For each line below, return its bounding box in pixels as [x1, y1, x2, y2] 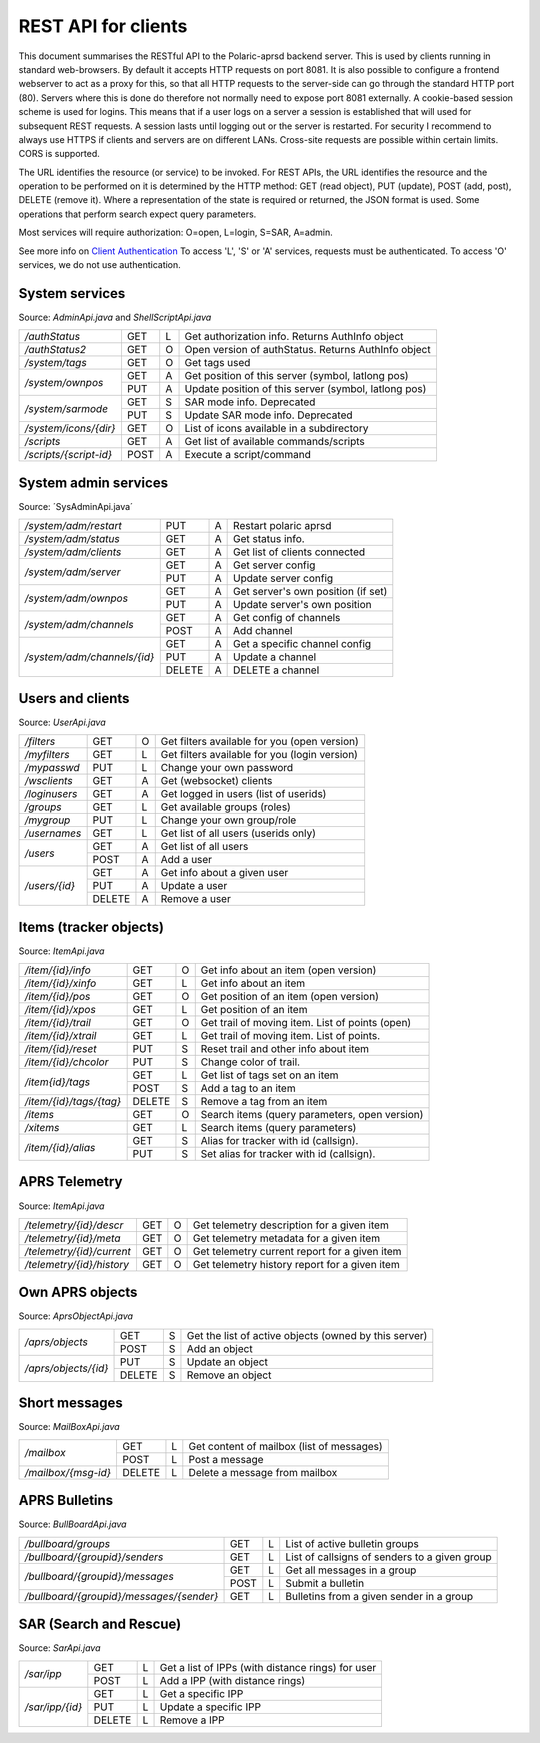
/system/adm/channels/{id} [24, 650, 155, 664]
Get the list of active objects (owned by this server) [186, 1328, 428, 1342]
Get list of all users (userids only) [160, 826, 317, 840]
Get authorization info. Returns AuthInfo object [184, 330, 404, 344]
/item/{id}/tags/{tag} [24, 1095, 122, 1109]
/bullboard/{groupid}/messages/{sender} [24, 1589, 219, 1603]
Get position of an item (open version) [200, 990, 379, 1004]
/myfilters [24, 748, 70, 762]
